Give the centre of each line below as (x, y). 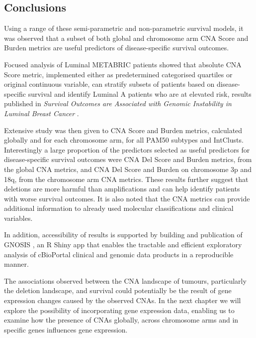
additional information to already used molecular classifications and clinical (119, 208)
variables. (18, 218)
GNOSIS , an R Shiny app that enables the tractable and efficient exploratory (123, 245)
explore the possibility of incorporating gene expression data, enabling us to (119, 310)
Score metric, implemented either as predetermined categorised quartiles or (118, 74)
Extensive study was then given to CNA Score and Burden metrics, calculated (123, 130)
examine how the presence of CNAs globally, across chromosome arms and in (121, 320)
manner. (16, 264)
